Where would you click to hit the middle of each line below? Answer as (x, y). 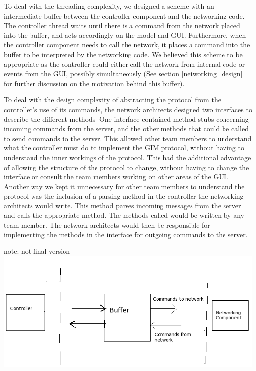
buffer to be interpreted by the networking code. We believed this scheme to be (123, 54)
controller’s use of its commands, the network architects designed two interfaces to (128, 109)
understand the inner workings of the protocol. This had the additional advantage (128, 157)
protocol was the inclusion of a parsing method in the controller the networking (124, 196)
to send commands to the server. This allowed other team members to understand (128, 138)
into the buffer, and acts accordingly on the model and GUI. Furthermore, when (125, 35)
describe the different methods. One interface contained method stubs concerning (126, 119)
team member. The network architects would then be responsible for (107, 225)
